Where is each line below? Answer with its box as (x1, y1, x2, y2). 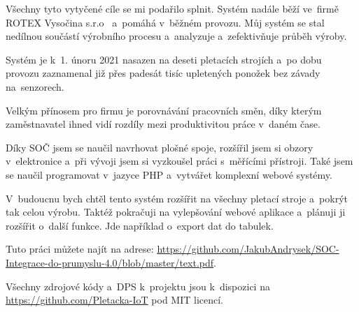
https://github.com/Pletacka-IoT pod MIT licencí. (6, 292, 224, 307)
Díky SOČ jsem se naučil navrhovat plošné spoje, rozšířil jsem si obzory (6, 140, 314, 154)
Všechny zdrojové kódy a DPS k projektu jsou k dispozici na (6, 278, 270, 293)
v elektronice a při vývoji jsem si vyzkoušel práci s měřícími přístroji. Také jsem (6, 154, 353, 168)
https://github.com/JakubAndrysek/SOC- (157, 242, 339, 256)
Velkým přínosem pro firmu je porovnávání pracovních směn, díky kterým (6, 103, 322, 117)
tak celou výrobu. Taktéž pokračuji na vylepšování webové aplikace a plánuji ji (6, 205, 346, 219)
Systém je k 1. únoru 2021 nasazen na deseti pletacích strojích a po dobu (6, 52, 322, 66)
